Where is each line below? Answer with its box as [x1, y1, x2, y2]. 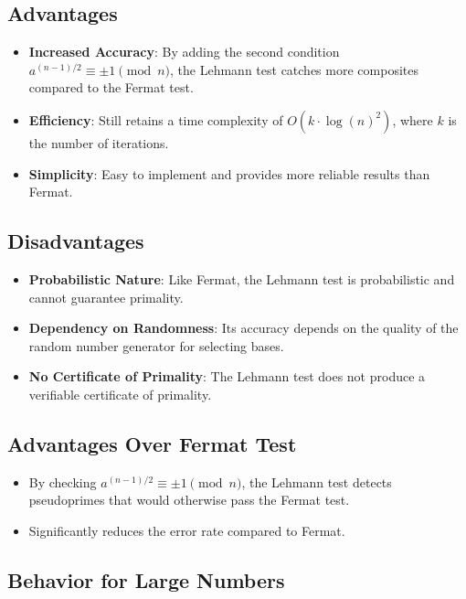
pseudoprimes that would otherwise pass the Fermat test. [28, 490, 350, 509]
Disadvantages [7, 227, 144, 255]
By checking [28, 472, 97, 491]
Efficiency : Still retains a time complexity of [28, 110, 283, 129]
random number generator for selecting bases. [28, 336, 284, 355]
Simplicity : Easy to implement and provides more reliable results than [28, 164, 430, 183]
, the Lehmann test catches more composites [170, 59, 418, 79]
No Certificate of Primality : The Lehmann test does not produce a [28, 367, 426, 386]
